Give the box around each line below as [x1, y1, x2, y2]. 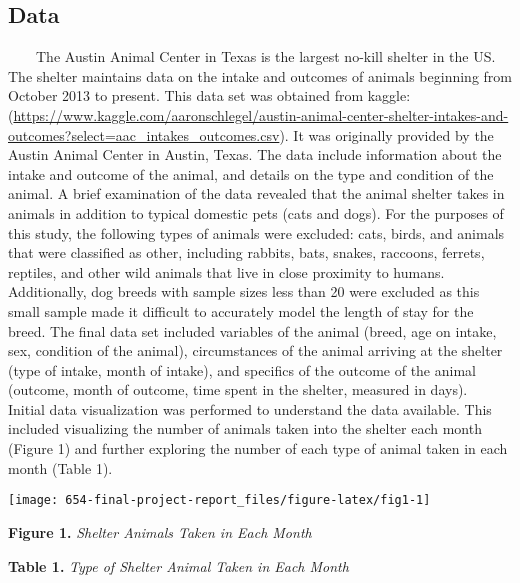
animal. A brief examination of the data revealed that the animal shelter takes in [8, 183, 505, 204]
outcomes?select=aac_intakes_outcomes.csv [8, 124, 280, 145]
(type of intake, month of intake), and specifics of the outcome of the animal [8, 359, 476, 380]
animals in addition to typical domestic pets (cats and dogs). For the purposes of [8, 202, 504, 223]
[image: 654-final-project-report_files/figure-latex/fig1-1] [8, 493, 431, 508]
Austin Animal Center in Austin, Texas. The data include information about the [8, 144, 502, 165]
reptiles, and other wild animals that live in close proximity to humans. [8, 261, 445, 282]
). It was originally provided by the [279, 124, 494, 145]
